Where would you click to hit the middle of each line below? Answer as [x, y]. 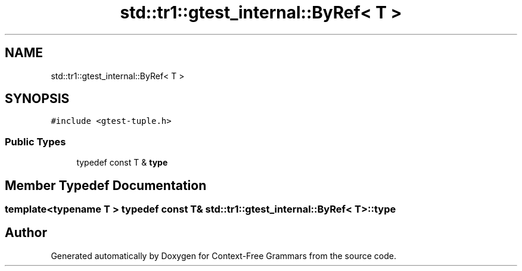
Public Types [35, 141]
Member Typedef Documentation [106, 185]
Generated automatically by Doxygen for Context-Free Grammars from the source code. [223, 256]
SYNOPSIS [37, 99]
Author [26, 233]
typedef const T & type [122, 163]
